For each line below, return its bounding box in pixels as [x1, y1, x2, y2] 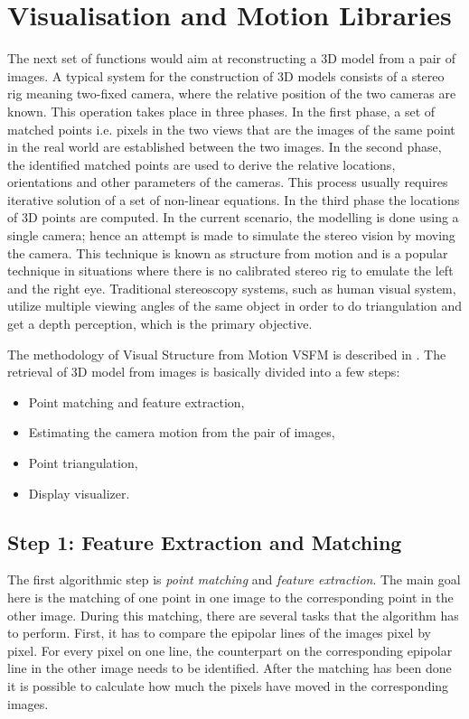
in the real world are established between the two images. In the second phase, [7, 137, 442, 156]
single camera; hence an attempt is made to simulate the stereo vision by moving [7, 226, 455, 245]
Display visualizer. [28, 483, 130, 502]
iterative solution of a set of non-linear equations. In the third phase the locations [7, 190, 460, 209]
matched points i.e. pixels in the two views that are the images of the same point [7, 119, 455, 138]
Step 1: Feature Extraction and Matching [7, 528, 402, 556]
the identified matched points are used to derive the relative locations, [7, 154, 396, 173]
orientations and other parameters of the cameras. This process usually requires [7, 173, 448, 191]
